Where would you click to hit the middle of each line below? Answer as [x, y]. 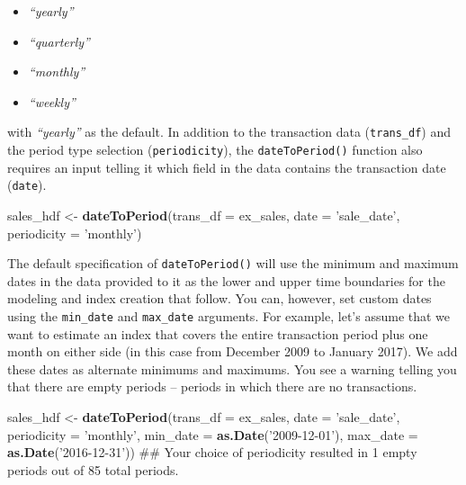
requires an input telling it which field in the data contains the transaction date [227, 167]
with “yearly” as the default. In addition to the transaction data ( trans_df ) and [229, 132]
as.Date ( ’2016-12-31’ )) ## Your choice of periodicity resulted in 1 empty [212, 452]
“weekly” [52, 101]
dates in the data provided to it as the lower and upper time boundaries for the [226, 280]
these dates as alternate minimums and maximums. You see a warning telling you [232, 368]
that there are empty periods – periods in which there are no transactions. [212, 386]
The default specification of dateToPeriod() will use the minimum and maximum [233, 263]
